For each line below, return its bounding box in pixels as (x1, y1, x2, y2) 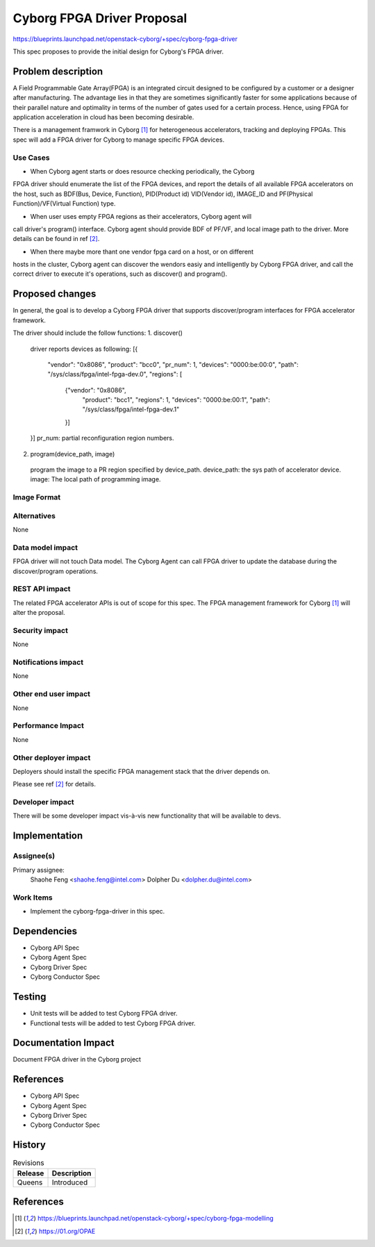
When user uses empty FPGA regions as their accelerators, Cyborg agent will (30, 212, 252, 220)
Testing (12, 991, 47, 1003)
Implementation (12, 830, 83, 842)
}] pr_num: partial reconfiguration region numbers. (30, 434, 174, 443)
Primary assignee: (12, 866, 65, 874)
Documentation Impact (12, 1037, 115, 1049)
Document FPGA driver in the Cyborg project (12, 1055, 142, 1064)
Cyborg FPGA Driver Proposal (12, 10, 187, 26)
